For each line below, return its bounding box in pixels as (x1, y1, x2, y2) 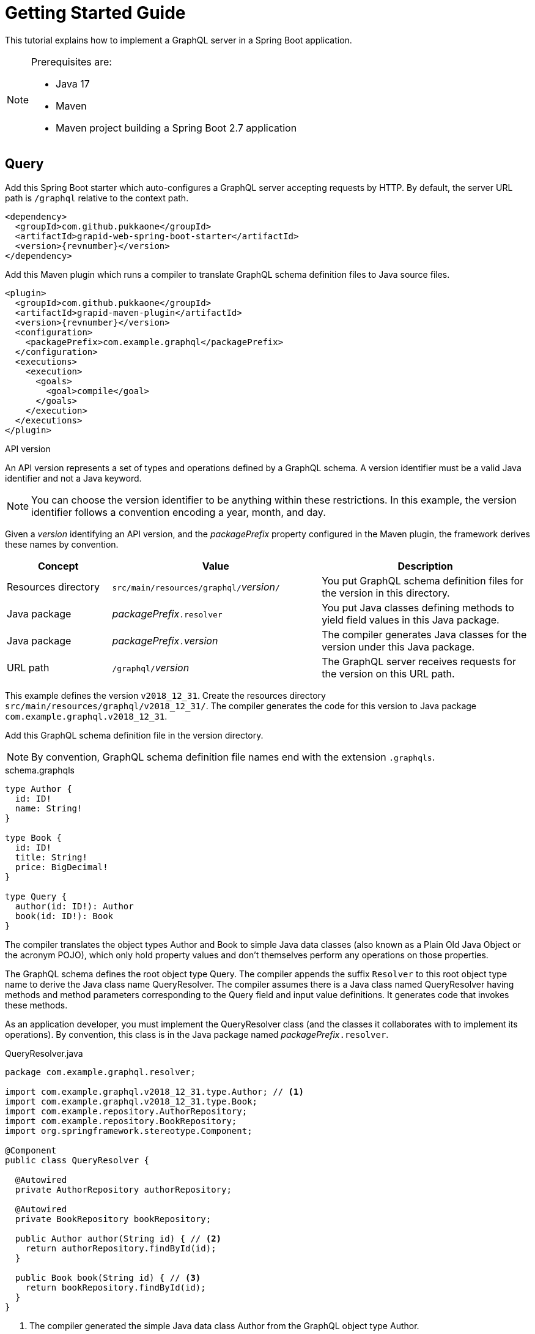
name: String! (15, 803, 83, 813)
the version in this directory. (322, 586, 450, 599)
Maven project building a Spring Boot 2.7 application (56, 121, 297, 134)
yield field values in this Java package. (322, 613, 500, 626)
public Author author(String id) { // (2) (15, 1233, 222, 1243)
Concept (37, 559, 79, 572)
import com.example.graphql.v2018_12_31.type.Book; (5, 1096, 258, 1106)
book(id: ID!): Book (15, 911, 114, 921)
